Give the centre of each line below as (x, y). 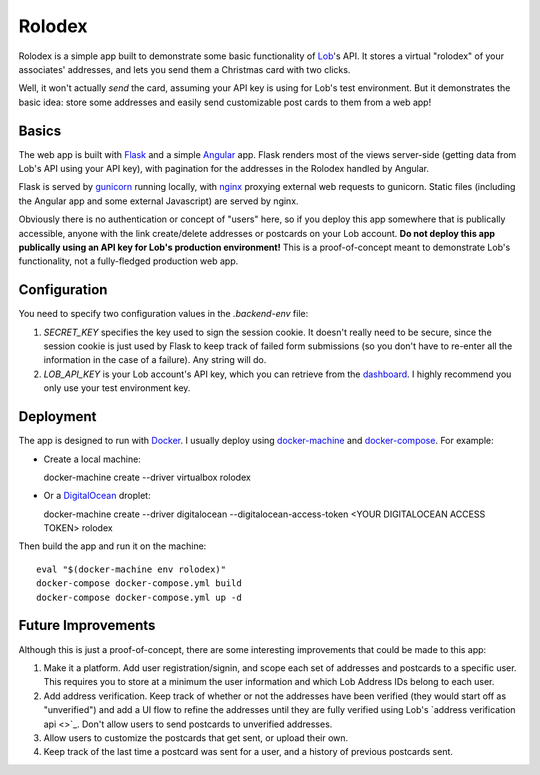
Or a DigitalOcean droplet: (97, 496)
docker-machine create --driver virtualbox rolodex (147, 477)
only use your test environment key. (117, 388)
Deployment (57, 416)
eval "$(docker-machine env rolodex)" (131, 569)
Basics (40, 130)
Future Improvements (87, 625)
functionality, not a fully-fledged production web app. (128, 261)
